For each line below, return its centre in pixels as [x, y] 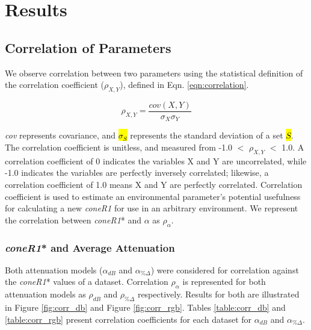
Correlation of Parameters [88, 47]
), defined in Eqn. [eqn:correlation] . [184, 85]
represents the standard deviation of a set [207, 135]
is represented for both [224, 282]
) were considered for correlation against [225, 269]
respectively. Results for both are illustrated [218, 294]
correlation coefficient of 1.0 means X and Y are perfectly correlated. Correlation [154, 185]
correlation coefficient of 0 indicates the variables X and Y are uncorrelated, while [156, 160]
